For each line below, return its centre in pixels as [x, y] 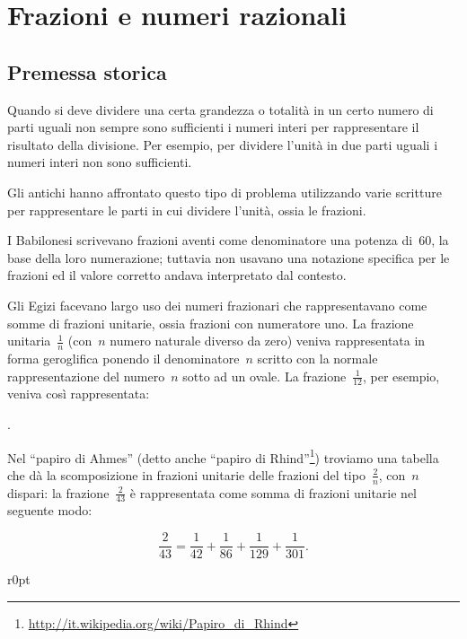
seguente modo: [50, 510]
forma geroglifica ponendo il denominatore [123, 358]
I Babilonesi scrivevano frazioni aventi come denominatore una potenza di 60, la [228, 240]
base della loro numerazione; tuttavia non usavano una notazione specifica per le [229, 257]
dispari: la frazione [58, 492]
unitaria [29, 341]
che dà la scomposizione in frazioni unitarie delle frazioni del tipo [186, 474]
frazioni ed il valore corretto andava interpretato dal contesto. [177, 275]
